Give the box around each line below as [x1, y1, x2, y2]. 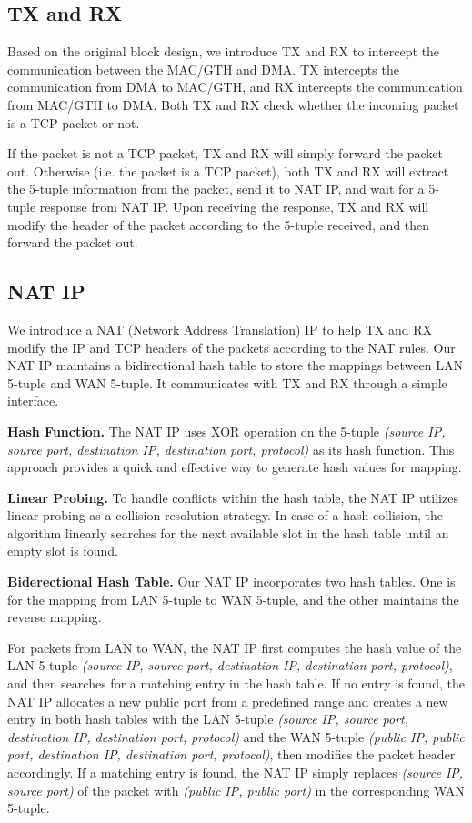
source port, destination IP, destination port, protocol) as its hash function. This [7, 439, 455, 458]
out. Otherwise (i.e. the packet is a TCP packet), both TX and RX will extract [7, 161, 449, 180]
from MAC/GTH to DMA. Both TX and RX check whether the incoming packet [7, 95, 459, 114]
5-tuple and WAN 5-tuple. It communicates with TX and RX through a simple [7, 373, 447, 392]
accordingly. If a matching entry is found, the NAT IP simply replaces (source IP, [7, 763, 464, 781]
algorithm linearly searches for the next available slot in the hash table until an [7, 523, 449, 542]
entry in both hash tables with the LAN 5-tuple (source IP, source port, [7, 709, 409, 728]
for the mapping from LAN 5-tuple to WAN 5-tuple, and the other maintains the [7, 589, 459, 608]
